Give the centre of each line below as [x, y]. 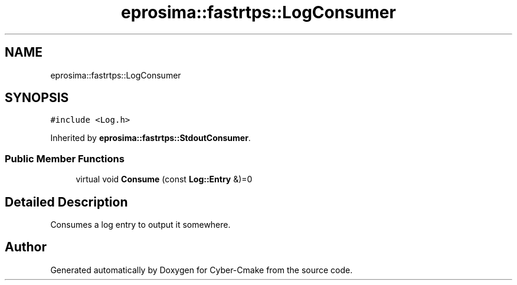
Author [26, 247]
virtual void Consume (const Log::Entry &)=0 [164, 179]
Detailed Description [66, 202]
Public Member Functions [65, 158]
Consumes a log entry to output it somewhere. [140, 225]
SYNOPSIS [37, 98]
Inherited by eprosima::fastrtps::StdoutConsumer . [150, 138]
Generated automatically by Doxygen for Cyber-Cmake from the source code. [202, 270]
